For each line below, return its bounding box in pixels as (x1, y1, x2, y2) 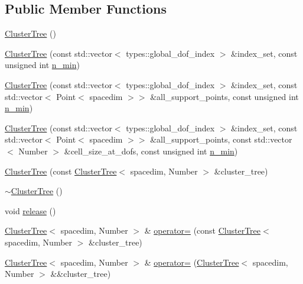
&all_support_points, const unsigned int (150, 90, 299, 102)
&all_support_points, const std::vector (150, 133, 292, 146)
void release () (5, 204, 56, 217)
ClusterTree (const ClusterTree (5, 164, 117, 177)
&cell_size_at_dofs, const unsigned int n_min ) (64, 144, 238, 157)
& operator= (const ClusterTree (144, 224, 261, 237)
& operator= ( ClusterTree (144, 256, 239, 268)
